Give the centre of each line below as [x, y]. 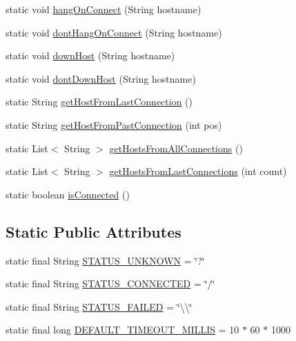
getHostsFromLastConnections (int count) [198, 171]
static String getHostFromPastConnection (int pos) [114, 124]
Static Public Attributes [93, 231]
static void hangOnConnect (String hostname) [103, 9]
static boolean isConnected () [68, 194]
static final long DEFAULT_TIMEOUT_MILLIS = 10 [122, 330]
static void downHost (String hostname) [90, 55]
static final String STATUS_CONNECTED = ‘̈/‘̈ [110, 283]
